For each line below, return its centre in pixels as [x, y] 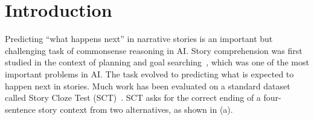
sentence [21, 109]
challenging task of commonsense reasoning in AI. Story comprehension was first [154, 50]
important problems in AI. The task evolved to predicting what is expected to [149, 73]
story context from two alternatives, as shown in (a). [136, 109]
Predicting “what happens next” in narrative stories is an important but [139, 39]
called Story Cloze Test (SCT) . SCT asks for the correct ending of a [133, 97]
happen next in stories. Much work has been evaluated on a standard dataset [148, 85]
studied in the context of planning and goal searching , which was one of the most [157, 62]
